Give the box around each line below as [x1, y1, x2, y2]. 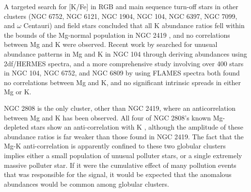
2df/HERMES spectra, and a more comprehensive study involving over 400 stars [4, 58, 244, 68]
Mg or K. [4, 87, 31, 97]
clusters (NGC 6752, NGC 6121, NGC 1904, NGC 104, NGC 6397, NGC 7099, [4, 11, 237, 21]
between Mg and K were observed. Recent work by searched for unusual [4, 39, 218, 49]
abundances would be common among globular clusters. [4, 178, 169, 189]
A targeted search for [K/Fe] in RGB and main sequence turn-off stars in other [4, 1, 238, 11]
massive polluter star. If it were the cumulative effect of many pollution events [4, 160, 236, 170]
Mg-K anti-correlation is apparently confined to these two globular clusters [4, 141, 226, 151]
